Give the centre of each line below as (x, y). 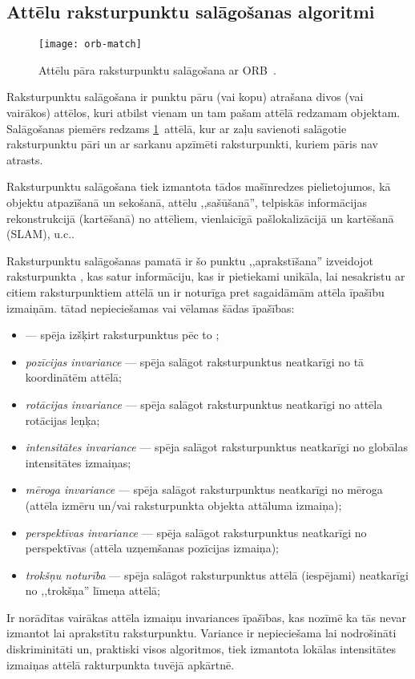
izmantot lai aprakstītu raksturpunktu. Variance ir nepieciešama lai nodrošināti (201, 633)
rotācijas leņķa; (62, 420)
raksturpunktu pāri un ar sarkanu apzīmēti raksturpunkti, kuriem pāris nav (192, 144)
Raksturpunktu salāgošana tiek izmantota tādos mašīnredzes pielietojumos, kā (199, 186)
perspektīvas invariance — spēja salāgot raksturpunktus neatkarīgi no (196, 532)
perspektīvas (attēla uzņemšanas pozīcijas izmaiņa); (152, 548)
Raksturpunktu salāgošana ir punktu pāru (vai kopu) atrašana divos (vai (185, 97)
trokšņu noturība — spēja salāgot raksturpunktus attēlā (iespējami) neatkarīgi (217, 574)
